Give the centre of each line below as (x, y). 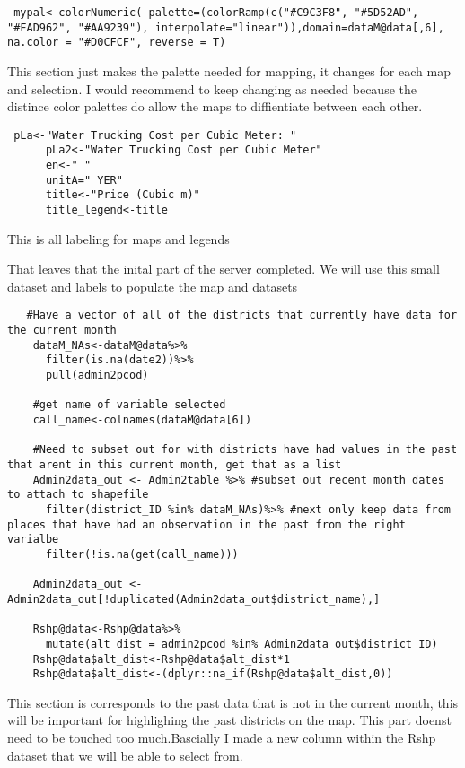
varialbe (33, 540)
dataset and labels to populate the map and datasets (153, 286)
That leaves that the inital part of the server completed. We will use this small (224, 269)
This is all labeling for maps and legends (118, 238)
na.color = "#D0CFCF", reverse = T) (117, 43)
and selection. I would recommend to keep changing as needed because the (212, 88)
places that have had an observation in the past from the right (206, 524)
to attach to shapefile (78, 495)
